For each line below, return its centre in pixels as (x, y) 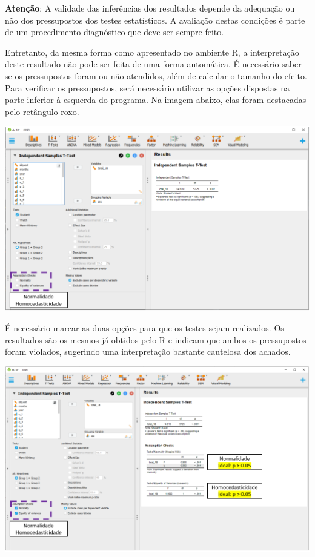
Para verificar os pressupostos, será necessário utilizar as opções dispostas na (148, 87)
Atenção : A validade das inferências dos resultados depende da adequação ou (150, 8)
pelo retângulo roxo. (42, 111)
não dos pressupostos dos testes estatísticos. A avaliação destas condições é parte (155, 20)
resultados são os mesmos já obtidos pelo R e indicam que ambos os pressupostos (156, 339)
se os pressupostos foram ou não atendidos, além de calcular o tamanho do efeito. (156, 75)
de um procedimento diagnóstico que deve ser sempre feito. (114, 32)
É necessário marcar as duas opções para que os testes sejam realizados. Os (144, 328)
